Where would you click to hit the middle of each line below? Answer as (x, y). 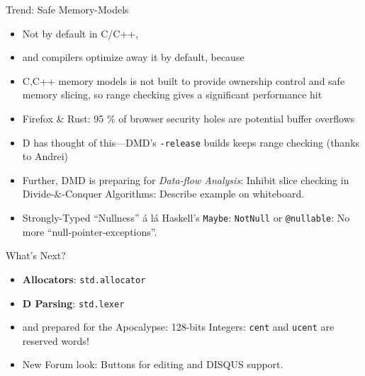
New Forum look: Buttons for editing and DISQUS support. (153, 364)
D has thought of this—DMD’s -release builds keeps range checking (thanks (191, 142)
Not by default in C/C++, (80, 33)
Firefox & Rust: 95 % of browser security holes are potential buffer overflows (189, 118)
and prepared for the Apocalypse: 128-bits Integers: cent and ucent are (178, 327)
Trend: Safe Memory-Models (67, 9)
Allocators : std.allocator (84, 279)
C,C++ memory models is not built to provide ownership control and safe (184, 80)
